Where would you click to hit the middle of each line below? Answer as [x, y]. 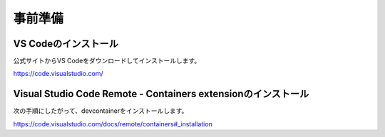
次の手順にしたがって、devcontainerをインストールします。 [101, 111]
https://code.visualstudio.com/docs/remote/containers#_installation [113, 124]
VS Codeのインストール [66, 44]
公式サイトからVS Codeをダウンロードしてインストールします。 [107, 61]
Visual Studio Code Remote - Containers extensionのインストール [161, 94]
